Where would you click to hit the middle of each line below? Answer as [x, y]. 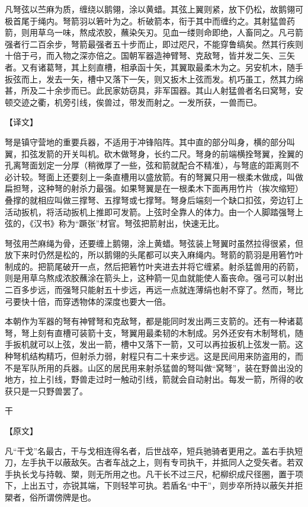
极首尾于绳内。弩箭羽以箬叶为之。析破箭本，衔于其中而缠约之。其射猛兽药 [150, 20]
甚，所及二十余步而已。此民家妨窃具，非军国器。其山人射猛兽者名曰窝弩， [150, 90]
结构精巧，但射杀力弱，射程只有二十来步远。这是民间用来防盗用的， [162, 356]
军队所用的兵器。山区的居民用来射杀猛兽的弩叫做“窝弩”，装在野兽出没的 [162, 367]
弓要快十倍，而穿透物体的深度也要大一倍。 [88, 301]
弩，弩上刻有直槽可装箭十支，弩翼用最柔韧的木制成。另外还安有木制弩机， [150, 332]
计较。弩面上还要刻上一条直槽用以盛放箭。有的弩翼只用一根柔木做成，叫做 [158, 176]
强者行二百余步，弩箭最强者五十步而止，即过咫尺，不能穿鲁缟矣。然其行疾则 [154, 44]
